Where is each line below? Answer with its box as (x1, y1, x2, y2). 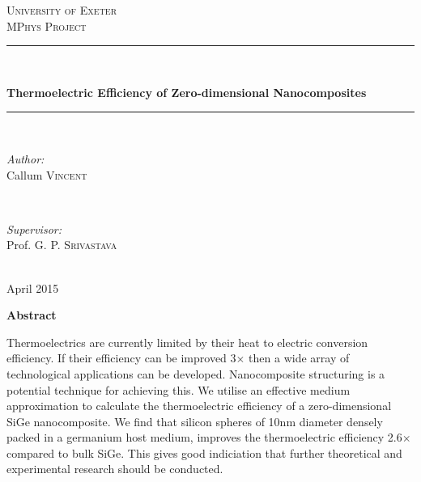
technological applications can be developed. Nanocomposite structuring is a (6, 365, 385, 382)
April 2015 (6, 279, 59, 296)
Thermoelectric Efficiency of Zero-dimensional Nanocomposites (6, 83, 367, 100)
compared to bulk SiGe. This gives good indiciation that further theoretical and (6, 444, 402, 461)
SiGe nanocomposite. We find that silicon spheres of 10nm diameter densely (6, 412, 383, 429)
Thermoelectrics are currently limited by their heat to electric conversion (6, 333, 368, 350)
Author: (6, 150, 45, 167)
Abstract (6, 307, 57, 323)
